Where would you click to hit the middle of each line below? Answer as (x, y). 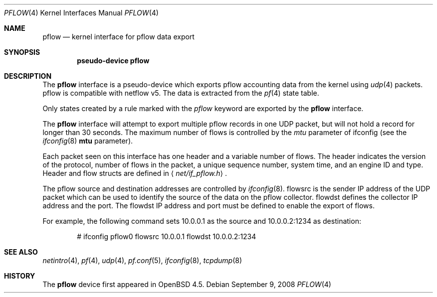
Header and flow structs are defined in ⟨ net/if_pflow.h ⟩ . (135, 173)
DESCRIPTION (28, 76)
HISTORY (20, 276)
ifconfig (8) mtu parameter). (88, 141)
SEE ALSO (21, 252)
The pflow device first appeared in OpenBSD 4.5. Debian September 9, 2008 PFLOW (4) (187, 284)
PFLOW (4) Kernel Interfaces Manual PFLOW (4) (81, 13)
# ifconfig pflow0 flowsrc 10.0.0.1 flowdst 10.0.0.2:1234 (167, 236)
